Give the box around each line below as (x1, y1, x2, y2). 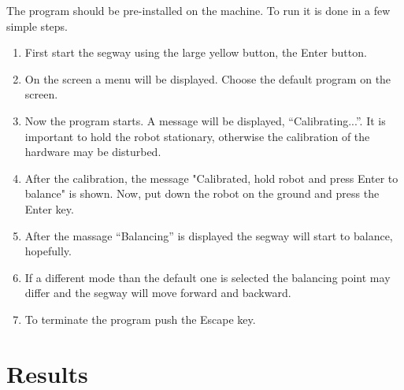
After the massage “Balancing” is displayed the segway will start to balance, (24, 227, 393, 243)
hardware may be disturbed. (24, 143, 161, 160)
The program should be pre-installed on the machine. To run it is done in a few (6, 2, 391, 18)
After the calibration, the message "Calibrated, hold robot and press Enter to (24, 169, 398, 186)
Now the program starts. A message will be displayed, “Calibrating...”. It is (24, 112, 386, 128)
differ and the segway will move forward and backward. (24, 284, 291, 301)
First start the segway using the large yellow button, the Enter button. (24, 44, 367, 61)
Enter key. (24, 200, 74, 217)
